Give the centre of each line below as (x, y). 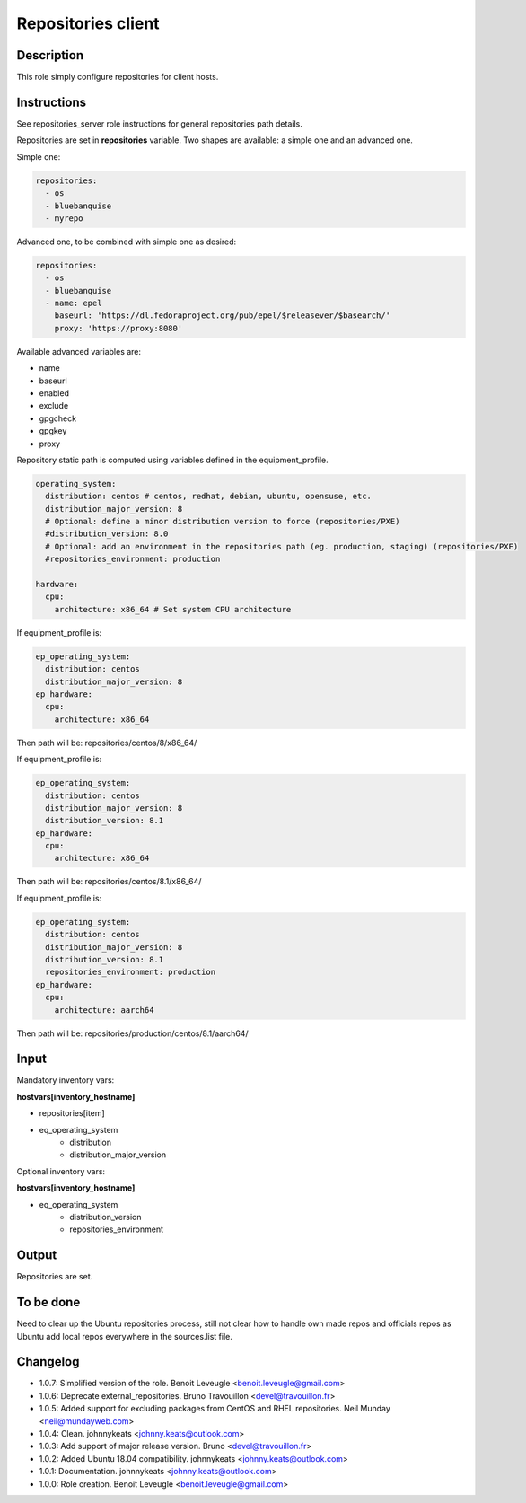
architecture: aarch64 (104, 1010)
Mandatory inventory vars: (66, 1080)
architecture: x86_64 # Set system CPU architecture (173, 609)
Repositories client (88, 23)
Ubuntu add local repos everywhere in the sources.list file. (125, 1336)
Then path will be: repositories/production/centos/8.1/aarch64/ (132, 1033)
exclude (54, 406)
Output (37, 1256)
